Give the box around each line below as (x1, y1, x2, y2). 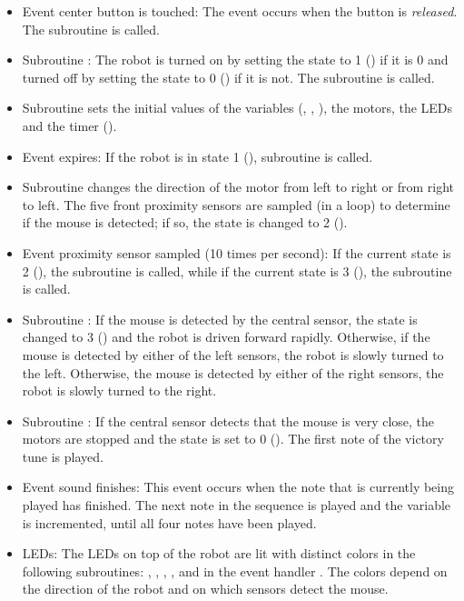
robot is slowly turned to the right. (22, 381, 217, 400)
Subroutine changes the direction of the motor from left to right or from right (22, 177, 455, 196)
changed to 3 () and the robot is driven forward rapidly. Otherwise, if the (22, 327, 430, 346)
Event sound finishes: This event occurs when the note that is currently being (22, 477, 455, 496)
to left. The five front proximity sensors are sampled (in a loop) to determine (22, 195, 450, 214)
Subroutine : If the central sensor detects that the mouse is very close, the (22, 411, 435, 430)
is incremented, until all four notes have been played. (22, 513, 317, 532)
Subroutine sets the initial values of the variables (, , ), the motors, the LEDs (22, 98, 453, 117)
